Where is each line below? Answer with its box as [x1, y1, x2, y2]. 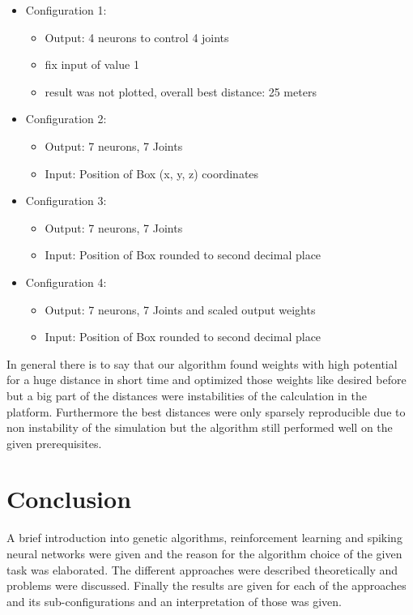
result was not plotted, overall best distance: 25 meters [45, 83, 317, 100]
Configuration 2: [25, 110, 107, 127]
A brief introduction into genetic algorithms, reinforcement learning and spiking [6, 529, 402, 546]
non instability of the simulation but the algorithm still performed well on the [6, 419, 393, 436]
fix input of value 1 [45, 56, 139, 73]
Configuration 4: [25, 273, 107, 290]
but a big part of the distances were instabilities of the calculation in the [6, 387, 367, 404]
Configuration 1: [25, 2, 107, 18]
